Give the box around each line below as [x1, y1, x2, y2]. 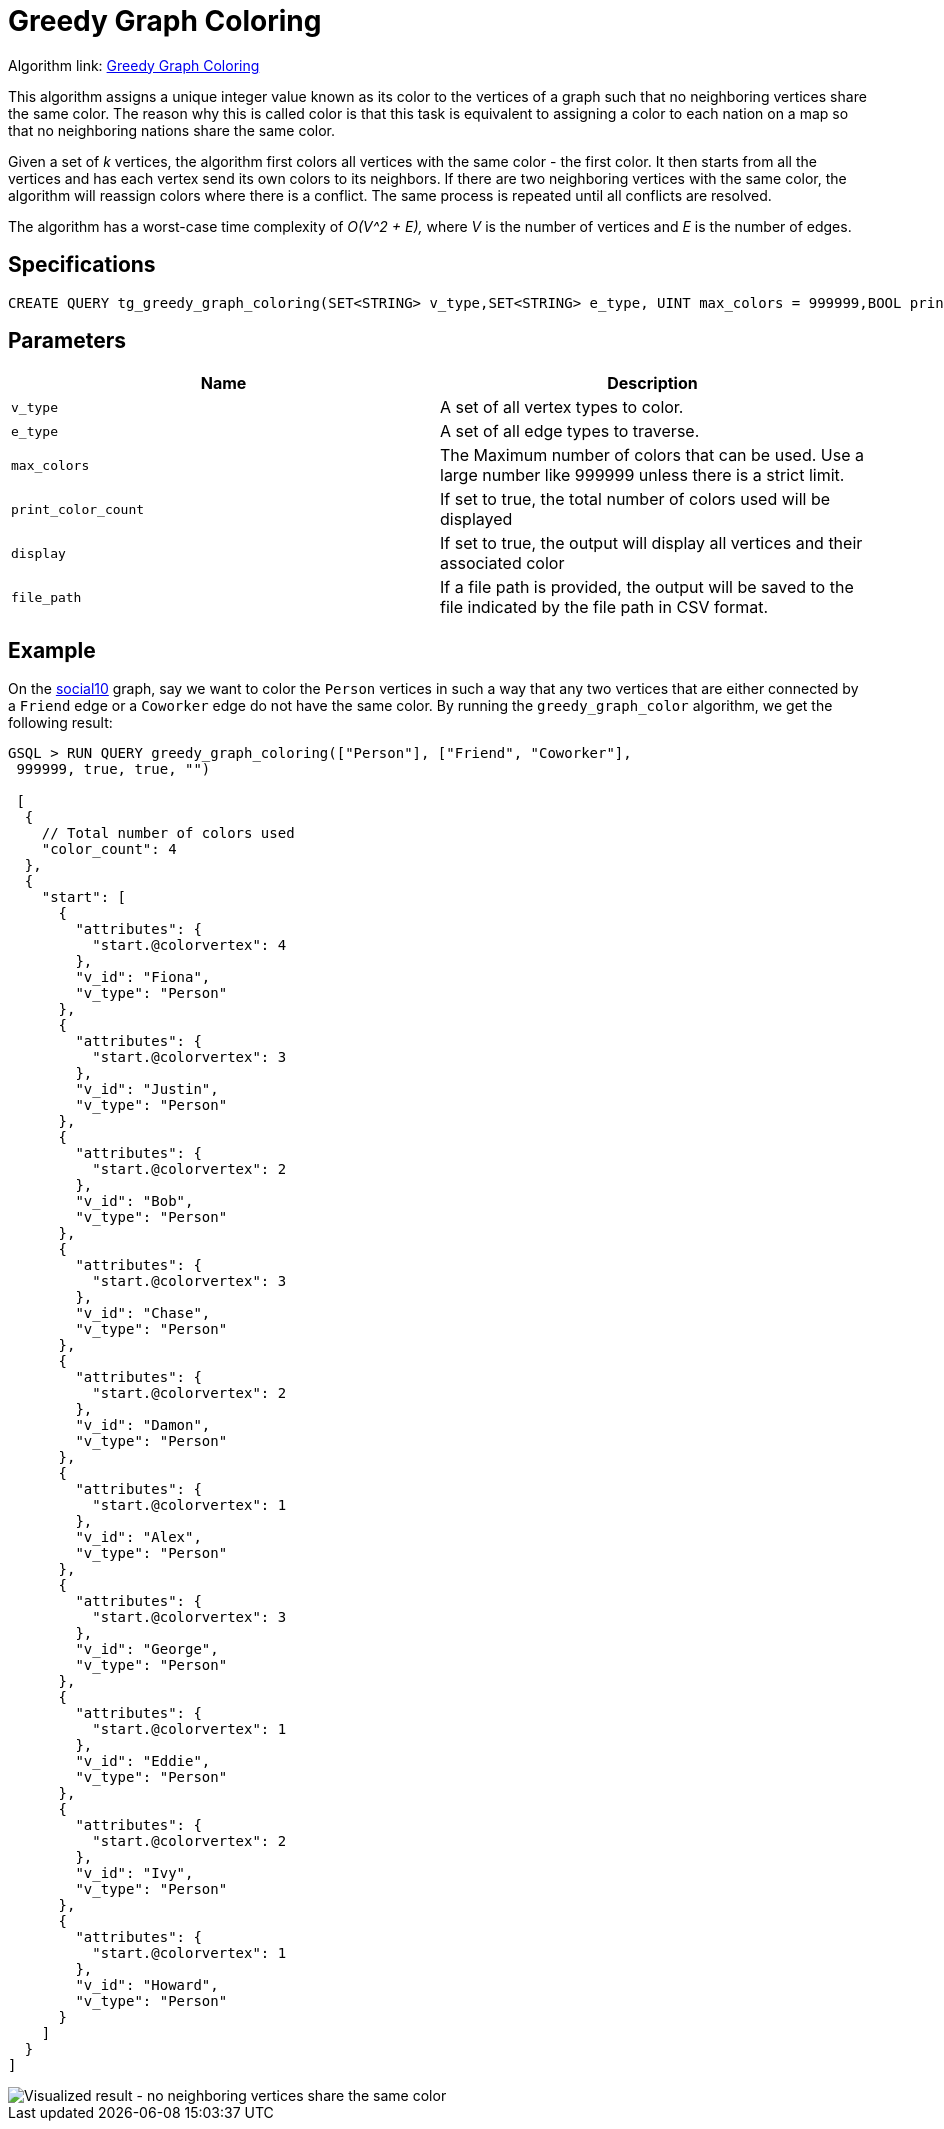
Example [8, 637, 96, 663]
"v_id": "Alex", [75, 1529, 202, 1546]
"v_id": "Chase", [75, 1305, 211, 1322]
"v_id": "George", [75, 1641, 219, 1658]
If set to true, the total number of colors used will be [440, 489, 831, 510]
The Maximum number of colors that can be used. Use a [440, 445, 864, 466]
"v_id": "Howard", [75, 1977, 219, 1994]
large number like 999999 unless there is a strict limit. [440, 465, 845, 486]
